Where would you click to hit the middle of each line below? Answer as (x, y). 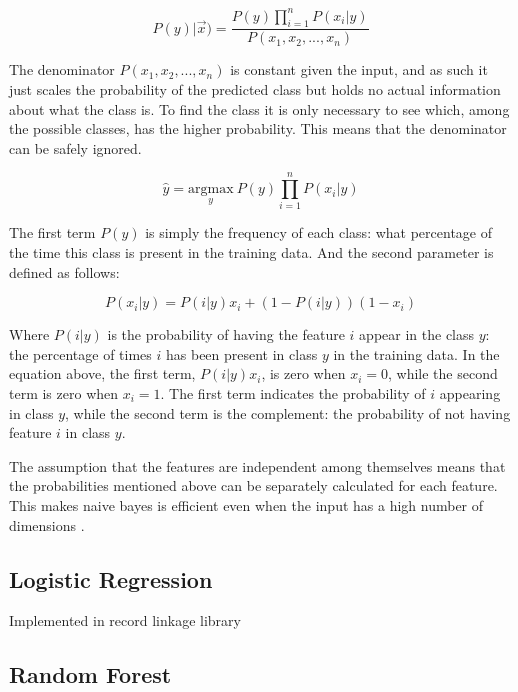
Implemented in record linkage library (125, 620)
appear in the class (417, 334)
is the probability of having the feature (226, 334)
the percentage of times (80, 353)
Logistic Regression (111, 578)
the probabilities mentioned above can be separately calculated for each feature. (253, 485)
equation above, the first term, (102, 373)
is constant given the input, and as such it (359, 69)
